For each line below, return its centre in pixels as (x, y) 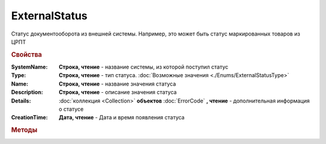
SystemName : (30, 67)
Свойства (27, 54)
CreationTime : (30, 117)
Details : (21, 101)
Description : (27, 92)
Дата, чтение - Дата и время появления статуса (122, 117)
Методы (24, 130)
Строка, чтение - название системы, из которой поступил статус (144, 67)
